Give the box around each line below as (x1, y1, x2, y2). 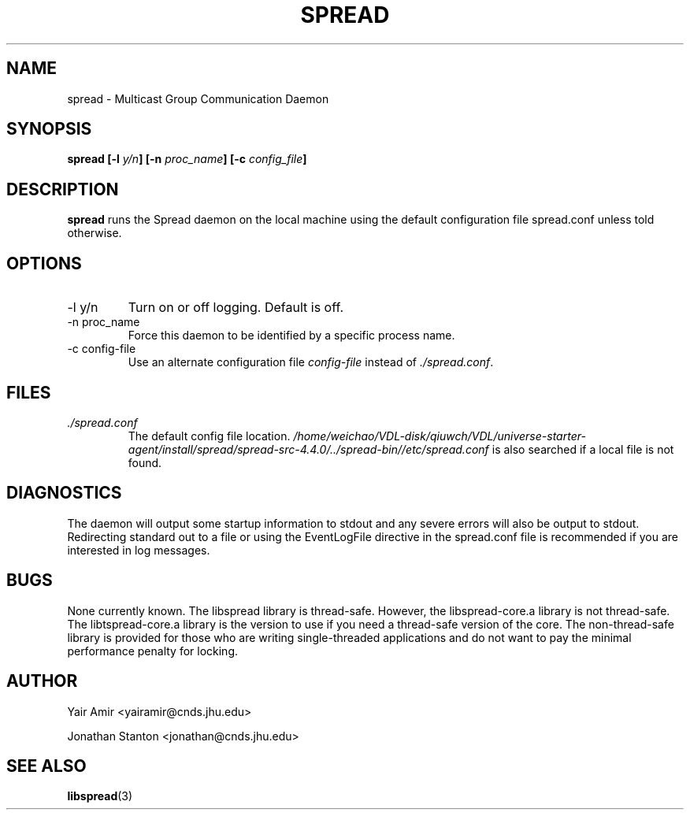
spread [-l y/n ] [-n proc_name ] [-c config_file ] (67, 152, 307, 166)
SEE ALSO (6, 755, 87, 776)
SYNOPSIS (6, 119, 92, 139)
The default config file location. (128, 428, 291, 443)
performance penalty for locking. (67, 644, 239, 658)
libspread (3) (67, 789, 133, 803)
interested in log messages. (67, 543, 210, 557)
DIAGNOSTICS (6, 483, 122, 503)
